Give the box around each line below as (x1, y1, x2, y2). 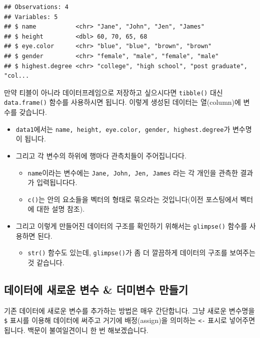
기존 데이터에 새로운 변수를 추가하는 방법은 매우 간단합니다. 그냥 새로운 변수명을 (4, 305, 255, 315)
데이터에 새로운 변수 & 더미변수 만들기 (4, 281, 188, 297)
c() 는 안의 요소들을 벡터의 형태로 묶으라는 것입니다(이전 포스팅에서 (27, 194, 238, 204)
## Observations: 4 (4, 4, 68, 11)
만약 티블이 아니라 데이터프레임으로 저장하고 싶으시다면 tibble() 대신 (4, 87, 223, 97)
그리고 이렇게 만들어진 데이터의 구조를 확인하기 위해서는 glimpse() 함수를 (15, 221, 247, 231)
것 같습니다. (27, 257, 64, 267)
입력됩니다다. (36, 177, 77, 188)
